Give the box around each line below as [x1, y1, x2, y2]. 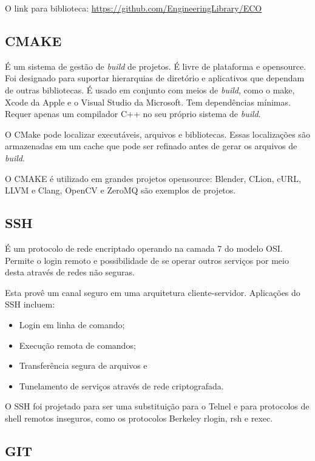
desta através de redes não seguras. [5, 266, 135, 278]
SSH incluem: [5, 298, 55, 311]
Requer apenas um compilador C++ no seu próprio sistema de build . [5, 107, 261, 120]
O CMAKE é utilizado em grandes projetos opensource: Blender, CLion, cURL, [5, 172, 301, 184]
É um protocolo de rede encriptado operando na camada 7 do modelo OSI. [5, 241, 283, 254]
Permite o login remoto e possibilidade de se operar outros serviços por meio [5, 254, 289, 266]
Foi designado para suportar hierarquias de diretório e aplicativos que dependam [5, 72, 305, 84]
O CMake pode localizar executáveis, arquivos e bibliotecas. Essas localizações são [5, 127, 310, 140]
